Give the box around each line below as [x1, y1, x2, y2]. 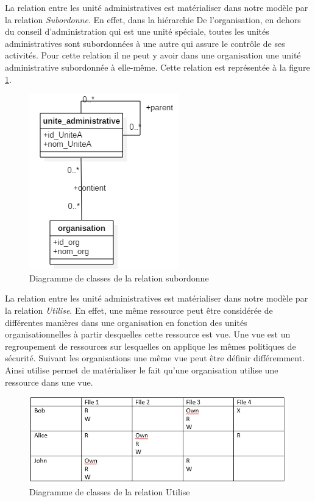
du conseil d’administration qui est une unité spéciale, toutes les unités [5, 25, 269, 38]
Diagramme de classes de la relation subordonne [29, 271, 209, 284]
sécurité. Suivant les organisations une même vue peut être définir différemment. [5, 352, 305, 364]
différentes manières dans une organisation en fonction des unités [5, 316, 247, 328]
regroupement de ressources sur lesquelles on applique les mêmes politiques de [5, 339, 296, 352]
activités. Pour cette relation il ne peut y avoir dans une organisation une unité [5, 49, 301, 62]
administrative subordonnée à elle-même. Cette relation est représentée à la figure [5, 60, 310, 73]
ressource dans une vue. [5, 375, 93, 388]
